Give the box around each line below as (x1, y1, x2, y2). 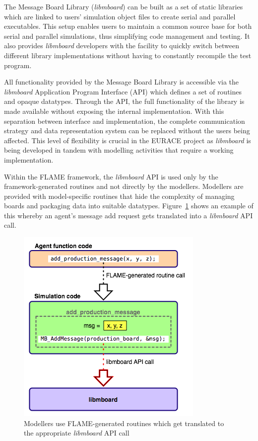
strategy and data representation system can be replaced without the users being (4, 125, 250, 136)
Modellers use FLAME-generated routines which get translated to (24, 418, 224, 428)
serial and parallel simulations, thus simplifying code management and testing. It (4, 30, 250, 41)
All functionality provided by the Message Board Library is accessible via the (4, 77, 239, 87)
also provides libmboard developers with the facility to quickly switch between (4, 40, 239, 51)
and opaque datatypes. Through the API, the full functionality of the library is (4, 96, 245, 106)
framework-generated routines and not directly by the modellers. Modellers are (4, 181, 244, 191)
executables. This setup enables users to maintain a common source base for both (4, 21, 252, 31)
